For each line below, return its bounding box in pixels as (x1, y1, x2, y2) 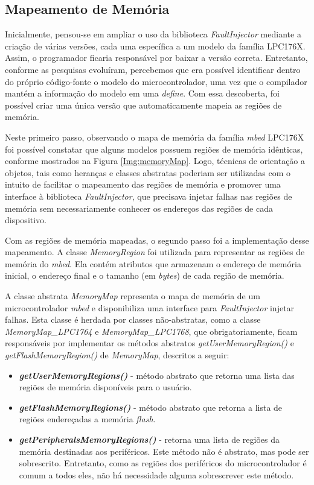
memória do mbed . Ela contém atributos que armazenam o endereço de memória (5, 257, 301, 270)
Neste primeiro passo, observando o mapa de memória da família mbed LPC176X (5, 130, 304, 143)
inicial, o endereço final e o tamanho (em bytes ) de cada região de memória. (5, 269, 284, 282)
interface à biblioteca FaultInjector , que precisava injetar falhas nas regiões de (5, 189, 292, 202)
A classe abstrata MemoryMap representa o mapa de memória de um (5, 290, 260, 302)
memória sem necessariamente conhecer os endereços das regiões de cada (5, 201, 273, 214)
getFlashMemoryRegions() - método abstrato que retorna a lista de (19, 401, 283, 413)
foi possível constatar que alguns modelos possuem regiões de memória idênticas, (5, 142, 303, 155)
